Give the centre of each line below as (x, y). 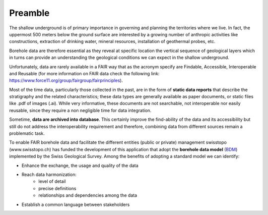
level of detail (52, 181)
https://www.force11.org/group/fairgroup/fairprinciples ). (66, 81)
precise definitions (57, 188)
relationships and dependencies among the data (88, 195)
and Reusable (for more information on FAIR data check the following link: (84, 73)
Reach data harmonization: (49, 174)
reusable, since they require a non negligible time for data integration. (80, 110)
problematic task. (27, 133)
